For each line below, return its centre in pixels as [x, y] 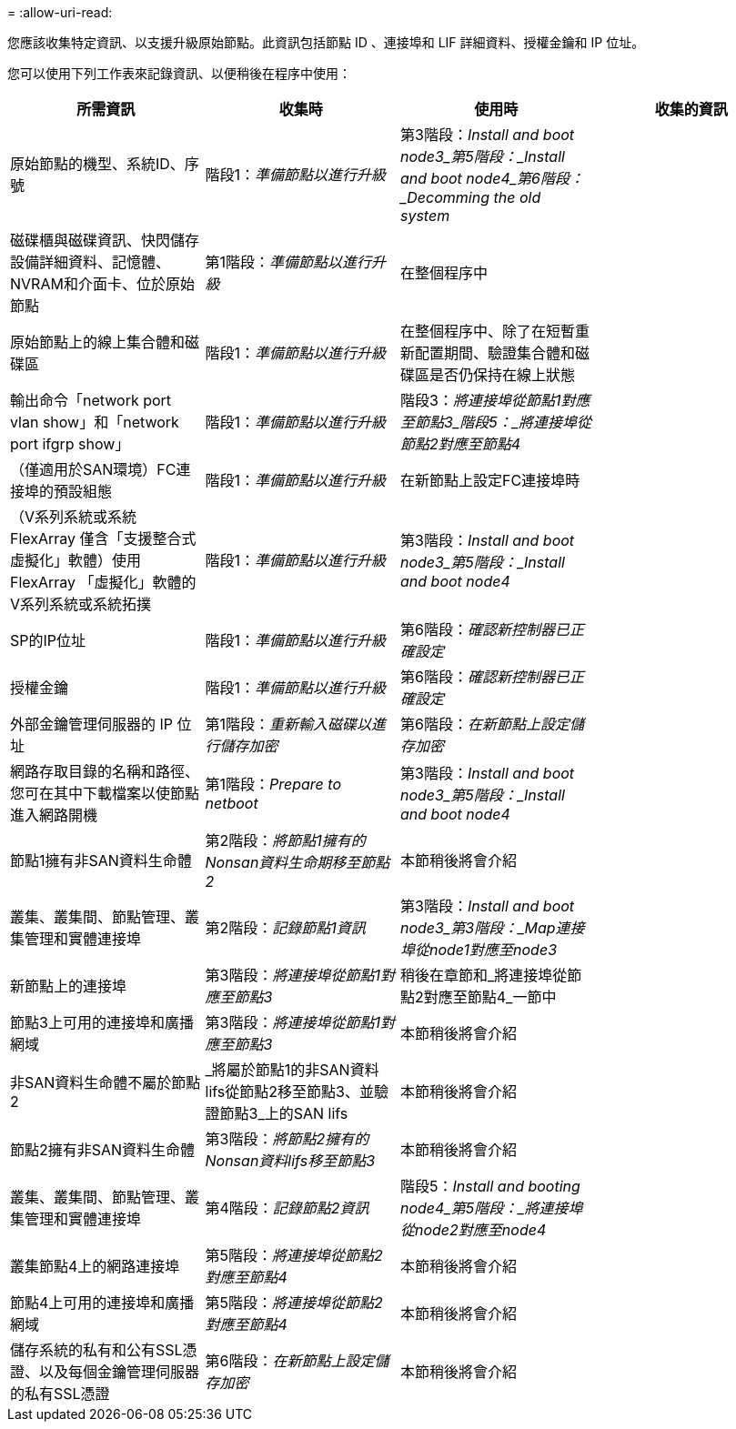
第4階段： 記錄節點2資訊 [287, 1208]
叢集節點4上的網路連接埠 [95, 1266]
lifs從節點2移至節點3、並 [289, 1092]
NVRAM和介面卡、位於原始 [102, 284]
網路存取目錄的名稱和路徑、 [105, 771]
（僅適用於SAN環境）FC [93, 469]
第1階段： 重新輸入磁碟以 [288, 724]
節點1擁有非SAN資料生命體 [101, 860]
